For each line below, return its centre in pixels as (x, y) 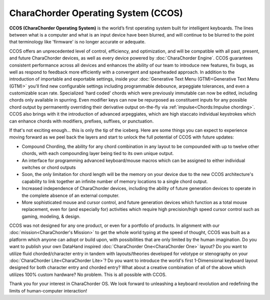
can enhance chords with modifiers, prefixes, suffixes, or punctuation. (81, 121)
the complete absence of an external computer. (71, 195)
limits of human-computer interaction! (48, 290)
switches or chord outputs (49, 167)
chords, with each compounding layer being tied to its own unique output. (98, 153)
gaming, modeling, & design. (51, 216)
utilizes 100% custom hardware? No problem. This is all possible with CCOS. (88, 274)
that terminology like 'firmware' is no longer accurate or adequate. (77, 42)
